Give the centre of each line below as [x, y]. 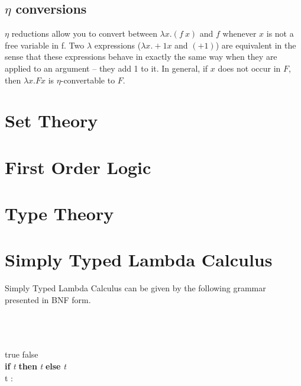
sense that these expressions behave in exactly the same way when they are [141, 57]
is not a [280, 33]
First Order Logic [78, 167]
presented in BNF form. [48, 300]
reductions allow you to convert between [84, 33]
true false [22, 354]
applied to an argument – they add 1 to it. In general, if [106, 68]
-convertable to [88, 80]
